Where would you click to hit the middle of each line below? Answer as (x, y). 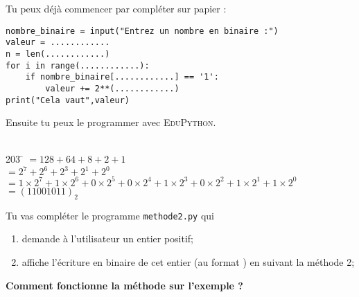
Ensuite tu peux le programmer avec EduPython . (111, 122)
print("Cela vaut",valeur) (68, 100)
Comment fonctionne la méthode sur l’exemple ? (124, 285)
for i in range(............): (78, 65)
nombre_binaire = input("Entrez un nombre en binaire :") (142, 31)
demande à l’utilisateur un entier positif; (108, 238)
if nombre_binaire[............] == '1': (122, 77)
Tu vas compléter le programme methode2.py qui (110, 215)
